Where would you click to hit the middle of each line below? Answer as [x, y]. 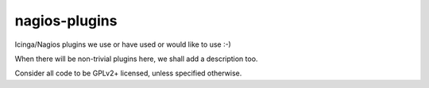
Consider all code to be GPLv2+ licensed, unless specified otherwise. [128, 73]
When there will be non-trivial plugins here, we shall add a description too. [136, 59]
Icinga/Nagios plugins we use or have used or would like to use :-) [123, 44]
